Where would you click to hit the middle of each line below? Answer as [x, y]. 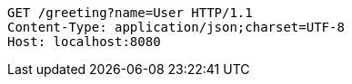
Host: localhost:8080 [84, 42]
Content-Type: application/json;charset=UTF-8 [176, 27]
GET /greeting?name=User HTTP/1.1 [130, 13]
